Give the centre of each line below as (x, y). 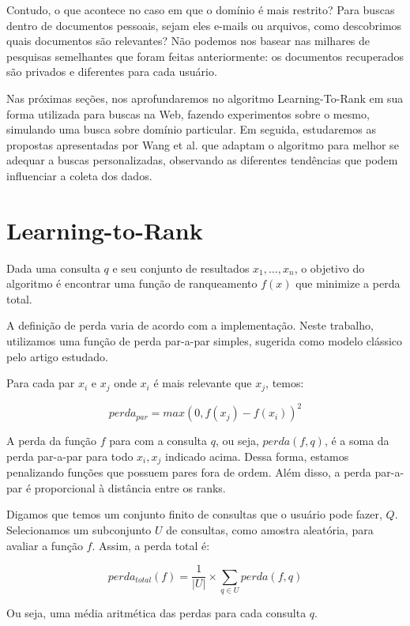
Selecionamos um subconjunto (79, 530)
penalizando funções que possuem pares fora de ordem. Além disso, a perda (189, 472)
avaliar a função (45, 545)
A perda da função (52, 441)
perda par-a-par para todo (70, 456)
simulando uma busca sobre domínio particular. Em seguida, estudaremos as (191, 129)
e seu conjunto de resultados (181, 268)
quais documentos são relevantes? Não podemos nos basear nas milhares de (188, 41)
